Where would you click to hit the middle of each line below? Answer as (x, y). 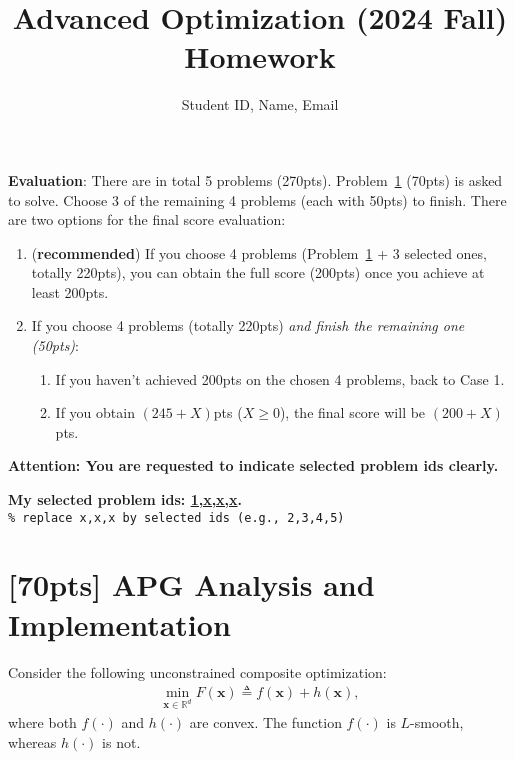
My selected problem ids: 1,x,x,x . (125, 499)
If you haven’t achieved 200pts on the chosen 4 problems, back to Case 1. (280, 378)
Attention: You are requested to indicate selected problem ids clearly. (253, 465)
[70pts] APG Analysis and (191, 584)
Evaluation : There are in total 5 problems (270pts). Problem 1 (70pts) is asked (255, 179)
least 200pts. (70, 291)
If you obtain (95, 412)
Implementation (119, 623)
